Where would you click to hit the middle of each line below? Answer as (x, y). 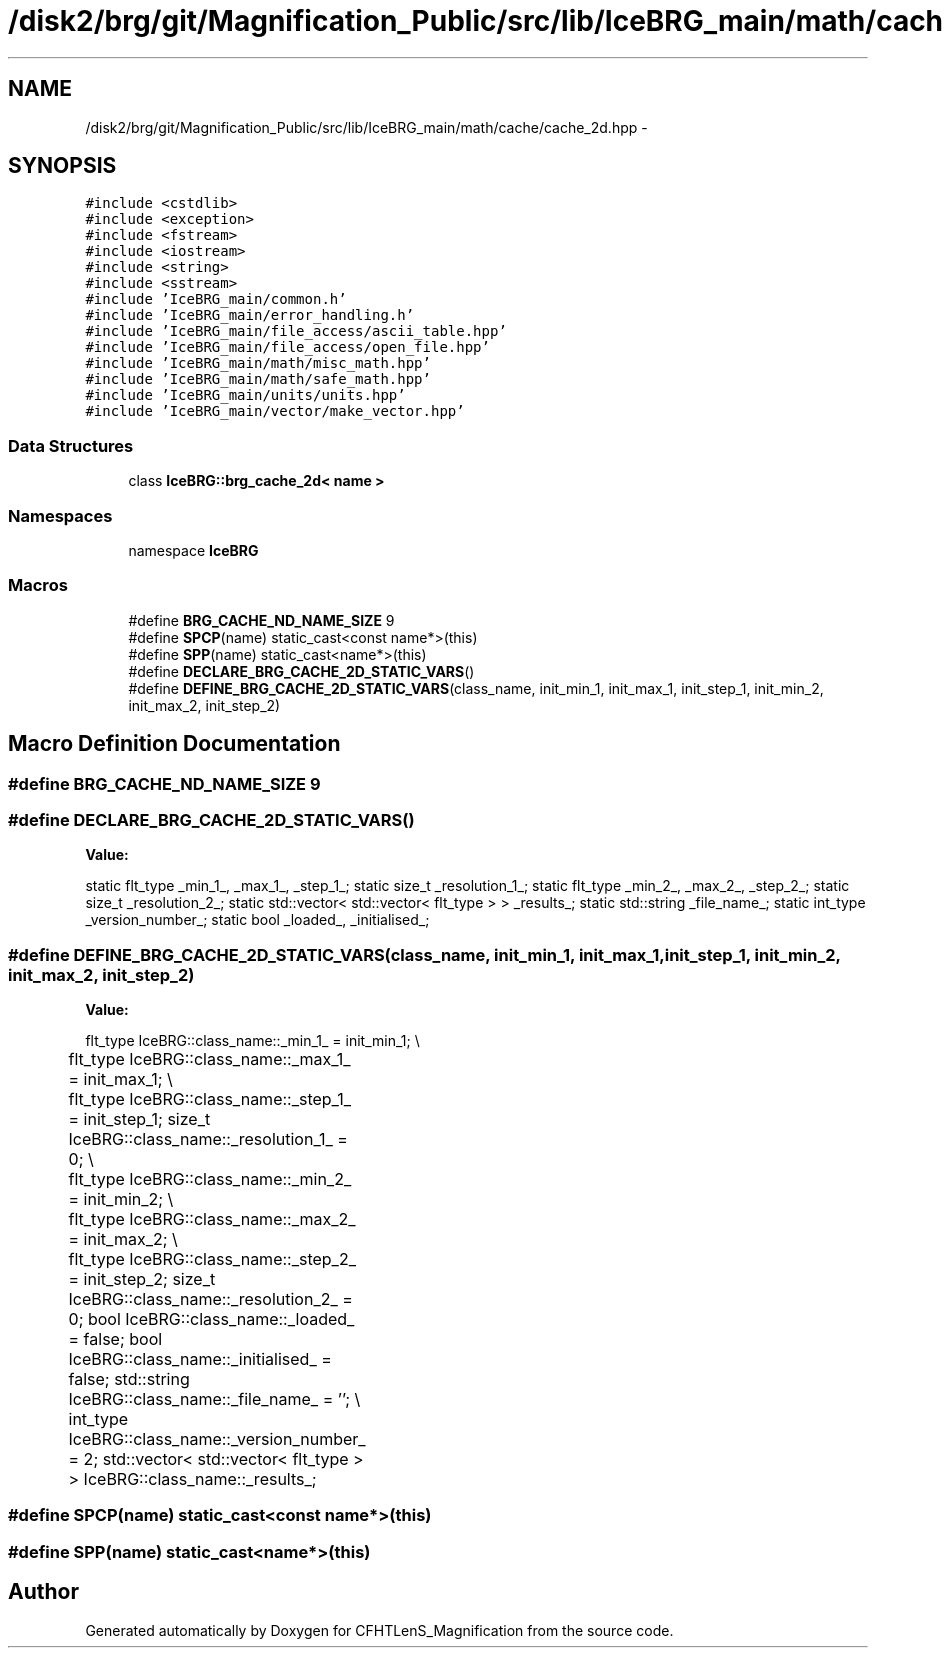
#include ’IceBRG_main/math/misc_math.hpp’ (258, 363)
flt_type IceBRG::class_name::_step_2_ (212, 1259)
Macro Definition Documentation (174, 744)
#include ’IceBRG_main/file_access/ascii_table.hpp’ (296, 331)
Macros (38, 585)
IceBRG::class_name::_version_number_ (217, 1439)
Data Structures (71, 445)
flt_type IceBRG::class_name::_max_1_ (209, 1059)
